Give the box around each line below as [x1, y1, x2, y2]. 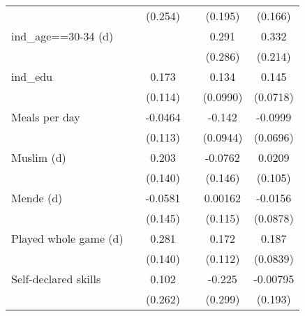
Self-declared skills [11, 271, 101, 287]
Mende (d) [11, 190, 63, 206]
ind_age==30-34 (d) [11, 28, 114, 44]
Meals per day [11, 109, 80, 125]
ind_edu [11, 68, 53, 84]
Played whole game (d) [11, 230, 124, 246]
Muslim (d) [11, 149, 66, 165]
